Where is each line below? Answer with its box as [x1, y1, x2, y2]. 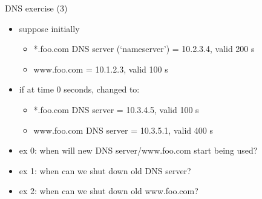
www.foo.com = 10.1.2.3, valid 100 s [33, 62, 168, 75]
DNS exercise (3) [5, 2, 68, 14]
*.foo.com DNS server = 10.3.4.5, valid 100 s [33, 103, 199, 116]
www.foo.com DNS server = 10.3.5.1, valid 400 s [33, 123, 213, 136]
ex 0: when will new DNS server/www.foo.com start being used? [19, 144, 258, 157]
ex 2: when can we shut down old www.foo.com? [19, 184, 198, 197]
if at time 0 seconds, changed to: [19, 83, 140, 96]
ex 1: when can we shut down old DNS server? [19, 164, 191, 177]
